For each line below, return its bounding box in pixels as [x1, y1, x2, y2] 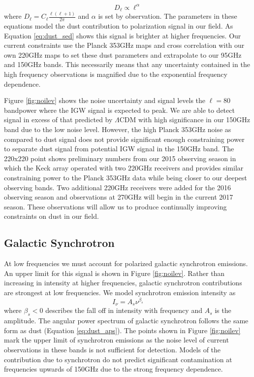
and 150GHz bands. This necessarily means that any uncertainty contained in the [4, 59, 250, 69]
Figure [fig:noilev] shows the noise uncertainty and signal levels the [4, 95, 206, 105]
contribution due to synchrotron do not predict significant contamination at [4, 354, 232, 364]
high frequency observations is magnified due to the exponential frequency [4, 69, 227, 79]
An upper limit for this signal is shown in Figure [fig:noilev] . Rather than [4, 268, 225, 278]
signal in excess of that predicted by [4, 114, 113, 125]
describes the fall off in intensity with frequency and [45, 305, 202, 315]
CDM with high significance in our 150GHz [119, 114, 251, 125]
